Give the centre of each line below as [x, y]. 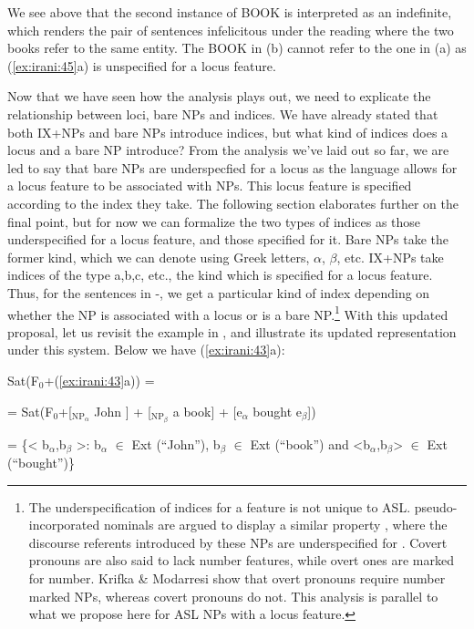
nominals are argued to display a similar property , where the [275, 525]
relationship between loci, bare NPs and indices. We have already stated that [223, 113]
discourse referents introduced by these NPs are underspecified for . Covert [238, 542]
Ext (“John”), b [176, 443]
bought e [278, 411]
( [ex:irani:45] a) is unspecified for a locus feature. [142, 65]
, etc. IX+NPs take [390, 257]
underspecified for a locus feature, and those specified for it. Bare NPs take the [228, 239]
